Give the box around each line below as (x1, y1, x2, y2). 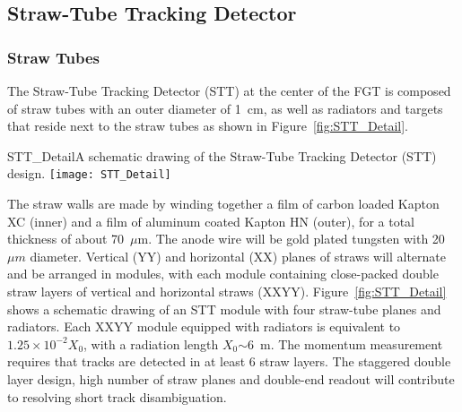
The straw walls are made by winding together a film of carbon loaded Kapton (7, 194, 440, 213)
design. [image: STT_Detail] (7, 164, 171, 183)
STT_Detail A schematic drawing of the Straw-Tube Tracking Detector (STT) (7, 146, 437, 165)
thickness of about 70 (7, 229, 125, 248)
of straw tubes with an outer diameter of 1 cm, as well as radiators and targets (7, 99, 443, 117)
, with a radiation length (83, 334, 219, 353)
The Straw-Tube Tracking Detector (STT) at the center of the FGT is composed (7, 82, 451, 99)
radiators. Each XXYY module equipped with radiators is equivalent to (7, 317, 401, 336)
